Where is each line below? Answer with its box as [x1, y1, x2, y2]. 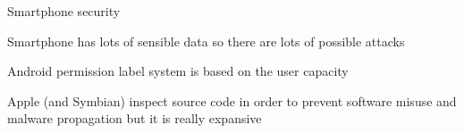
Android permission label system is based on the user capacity [7, 62, 349, 80]
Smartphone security [7, 2, 121, 20]
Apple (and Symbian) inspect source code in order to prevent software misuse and [7, 91, 457, 110]
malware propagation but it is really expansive [7, 109, 262, 128]
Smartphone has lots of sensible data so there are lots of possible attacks [7, 31, 405, 50]
